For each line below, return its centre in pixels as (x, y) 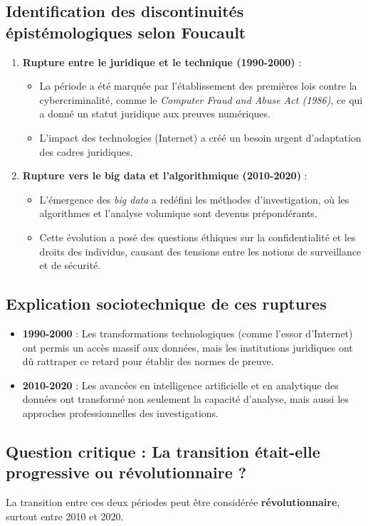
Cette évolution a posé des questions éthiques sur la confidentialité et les (198, 237)
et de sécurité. (70, 265)
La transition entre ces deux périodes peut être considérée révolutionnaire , (173, 502)
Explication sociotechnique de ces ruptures (166, 304)
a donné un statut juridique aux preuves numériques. (155, 114)
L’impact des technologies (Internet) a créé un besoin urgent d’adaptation (200, 137)
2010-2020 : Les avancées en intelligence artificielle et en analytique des (180, 385)
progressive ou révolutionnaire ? (126, 472)
